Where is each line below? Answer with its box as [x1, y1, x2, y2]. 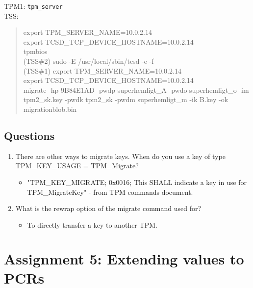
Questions [4, 128, 55, 143]
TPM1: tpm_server [4, 1, 63, 11]
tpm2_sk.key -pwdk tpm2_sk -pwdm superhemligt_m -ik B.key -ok [23, 94, 228, 105]
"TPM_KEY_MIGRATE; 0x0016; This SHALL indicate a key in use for [27, 177, 247, 187]
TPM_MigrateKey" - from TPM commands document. [27, 186, 193, 197]
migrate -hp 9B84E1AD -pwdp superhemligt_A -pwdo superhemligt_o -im [23, 84, 249, 95]
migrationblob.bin [23, 104, 77, 114]
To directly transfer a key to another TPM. [27, 219, 157, 230]
